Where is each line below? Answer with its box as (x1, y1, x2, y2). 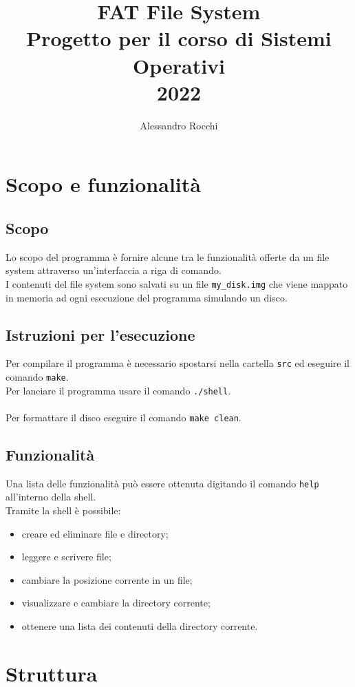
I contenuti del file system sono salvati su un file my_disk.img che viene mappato (6, 276, 348, 290)
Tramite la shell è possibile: (6, 503, 121, 517)
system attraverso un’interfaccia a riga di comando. (6, 263, 222, 277)
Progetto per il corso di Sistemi (26, 24, 332, 52)
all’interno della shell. (6, 489, 96, 504)
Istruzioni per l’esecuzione (6, 324, 195, 345)
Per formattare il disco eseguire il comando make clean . (6, 410, 241, 424)
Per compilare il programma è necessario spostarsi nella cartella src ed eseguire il (6, 356, 349, 370)
